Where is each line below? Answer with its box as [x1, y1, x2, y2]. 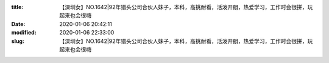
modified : [11, 29, 37, 36]
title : [11, 4, 24, 10]
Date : [11, 20, 26, 27]
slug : [11, 37, 24, 45]
